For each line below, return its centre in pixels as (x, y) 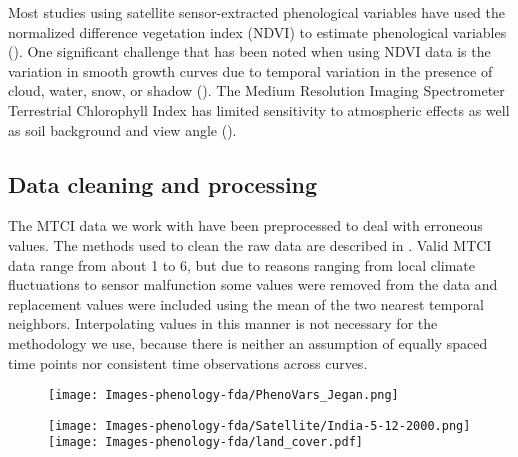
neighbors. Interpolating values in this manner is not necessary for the (223, 323)
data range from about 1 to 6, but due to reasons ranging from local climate (242, 264)
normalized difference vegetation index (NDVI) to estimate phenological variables (257, 31)
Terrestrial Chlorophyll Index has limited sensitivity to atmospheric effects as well (259, 109)
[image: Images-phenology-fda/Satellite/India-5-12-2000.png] (259, 425)
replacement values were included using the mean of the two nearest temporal (246, 303)
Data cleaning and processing (163, 183)
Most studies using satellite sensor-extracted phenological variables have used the (256, 12)
